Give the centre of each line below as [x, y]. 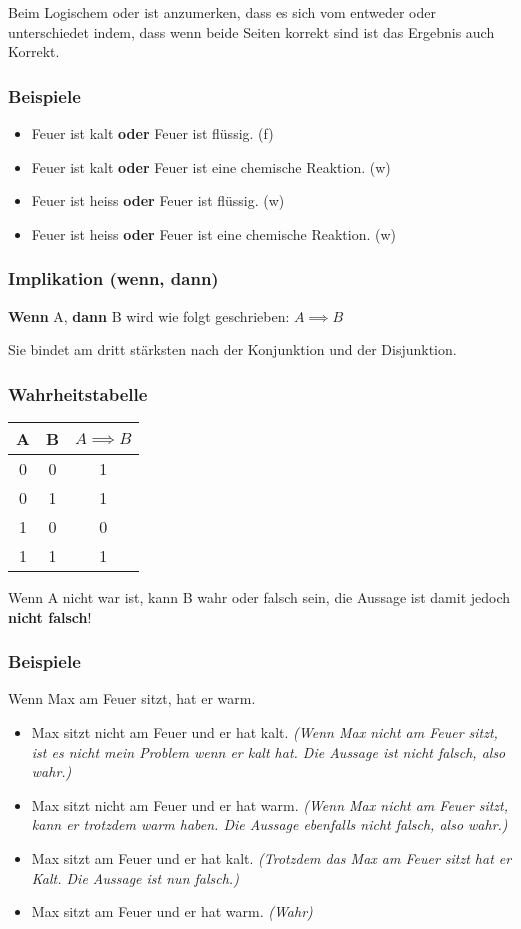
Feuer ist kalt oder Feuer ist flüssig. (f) [152, 133]
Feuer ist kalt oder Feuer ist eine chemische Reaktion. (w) [211, 166]
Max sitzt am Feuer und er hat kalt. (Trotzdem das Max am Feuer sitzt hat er [271, 857]
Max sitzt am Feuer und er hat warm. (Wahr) [172, 911]
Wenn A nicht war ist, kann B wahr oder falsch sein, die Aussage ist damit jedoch [259, 597]
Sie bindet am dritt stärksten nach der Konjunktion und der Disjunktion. [232, 349]
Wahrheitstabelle [78, 393]
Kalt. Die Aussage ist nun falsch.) [135, 877]
